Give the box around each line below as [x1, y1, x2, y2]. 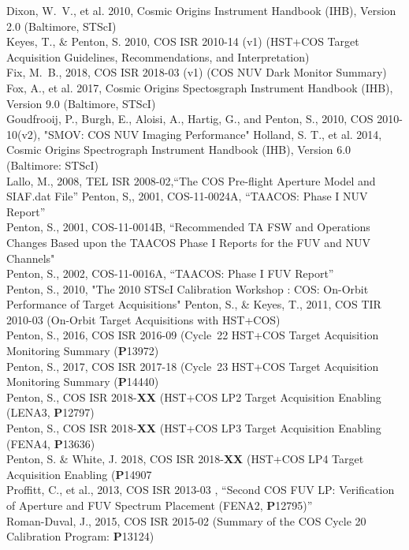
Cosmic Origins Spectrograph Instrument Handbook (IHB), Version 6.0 [6, 141, 351, 158]
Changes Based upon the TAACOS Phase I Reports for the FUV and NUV [6, 234, 370, 250]
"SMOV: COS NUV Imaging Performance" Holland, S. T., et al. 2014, [43, 125, 382, 142]
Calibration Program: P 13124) [6, 528, 154, 544]
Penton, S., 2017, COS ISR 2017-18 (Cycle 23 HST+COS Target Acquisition [6, 357, 379, 374]
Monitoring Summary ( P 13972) [6, 342, 159, 359]
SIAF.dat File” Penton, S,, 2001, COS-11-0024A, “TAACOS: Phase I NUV [6, 188, 368, 204]
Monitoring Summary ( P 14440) [6, 373, 159, 390]
